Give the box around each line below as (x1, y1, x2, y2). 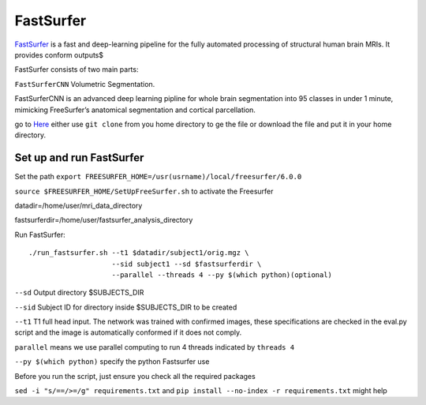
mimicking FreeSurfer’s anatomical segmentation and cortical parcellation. (14, 105, 256, 114)
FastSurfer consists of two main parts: (14, 65, 139, 74)
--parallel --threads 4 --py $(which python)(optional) (111, 270, 333, 279)
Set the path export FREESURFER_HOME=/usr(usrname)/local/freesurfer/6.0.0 (14, 172, 302, 182)
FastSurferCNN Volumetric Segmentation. (14, 79, 155, 88)
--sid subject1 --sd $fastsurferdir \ (111, 259, 262, 268)
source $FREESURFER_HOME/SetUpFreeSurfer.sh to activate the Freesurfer (14, 186, 274, 196)
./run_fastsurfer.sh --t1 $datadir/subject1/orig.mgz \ (28, 249, 249, 257)
